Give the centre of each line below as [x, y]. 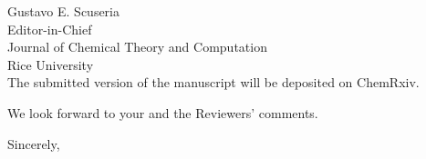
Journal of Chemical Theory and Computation [137, 47]
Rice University [51, 64]
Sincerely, [34, 143]
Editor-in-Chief [50, 29]
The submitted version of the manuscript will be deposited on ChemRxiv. [213, 82]
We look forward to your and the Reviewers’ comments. [163, 112]
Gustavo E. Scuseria [63, 11]
